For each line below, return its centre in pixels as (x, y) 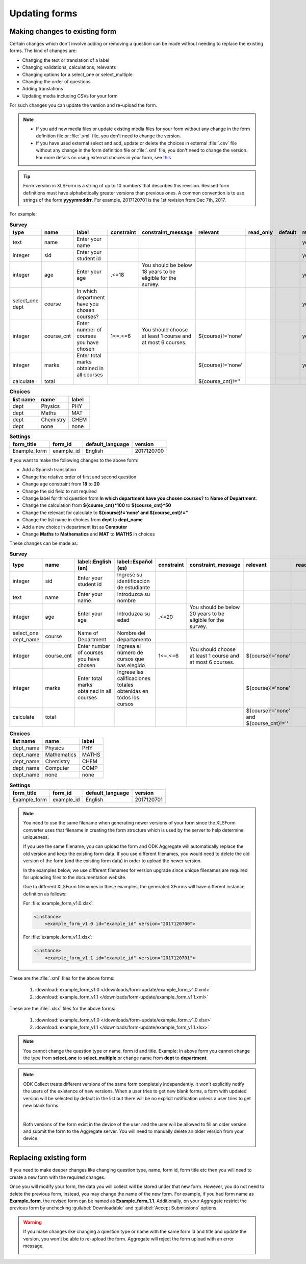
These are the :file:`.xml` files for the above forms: (62, 978)
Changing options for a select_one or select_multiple (77, 75)
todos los (128, 698)
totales (125, 685)
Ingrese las (130, 672)
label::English (94, 562)
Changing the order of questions (56, 82)
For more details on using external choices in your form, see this (104, 157)
